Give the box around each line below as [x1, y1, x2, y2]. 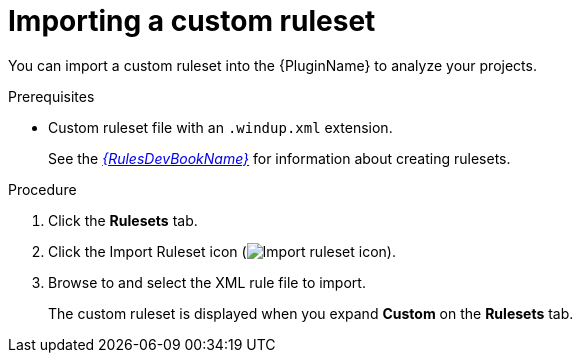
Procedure [8, 180, 77, 198]
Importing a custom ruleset [8, 4, 376, 38]
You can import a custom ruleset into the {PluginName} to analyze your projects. [8, 56, 537, 74]
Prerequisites [8, 87, 95, 105]
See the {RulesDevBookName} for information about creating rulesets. [48, 149, 511, 167]
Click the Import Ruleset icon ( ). [48, 242, 396, 260]
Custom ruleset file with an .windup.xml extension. [48, 118, 393, 136]
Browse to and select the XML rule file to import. [48, 273, 366, 291]
